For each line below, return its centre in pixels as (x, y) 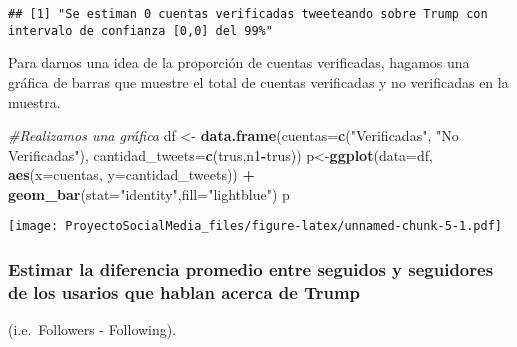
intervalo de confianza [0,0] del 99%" (140, 30)
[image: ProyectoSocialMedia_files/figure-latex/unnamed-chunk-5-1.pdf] (255, 226)
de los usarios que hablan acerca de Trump (184, 291)
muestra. (34, 101)
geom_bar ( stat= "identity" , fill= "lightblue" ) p (149, 193)
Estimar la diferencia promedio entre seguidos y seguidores (251, 269)
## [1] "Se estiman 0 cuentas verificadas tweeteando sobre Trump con (248, 14)
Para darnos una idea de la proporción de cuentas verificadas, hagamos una (239, 62)
